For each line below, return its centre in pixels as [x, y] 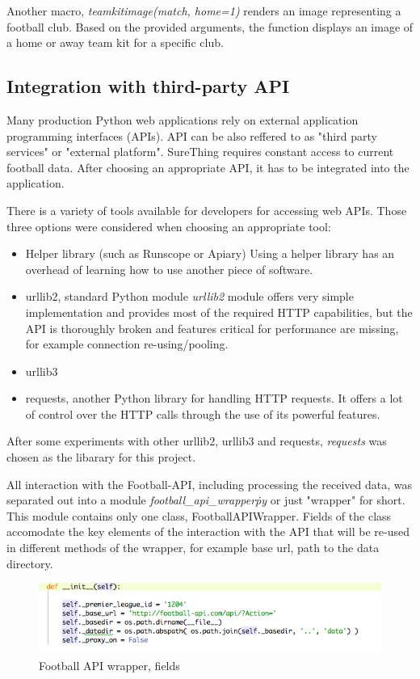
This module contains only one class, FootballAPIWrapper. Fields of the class [199, 515]
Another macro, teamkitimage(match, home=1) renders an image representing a [204, 11]
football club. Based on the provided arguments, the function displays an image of [210, 26]
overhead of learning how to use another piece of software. [169, 269]
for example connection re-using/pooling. [127, 344]
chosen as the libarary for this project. [101, 457]
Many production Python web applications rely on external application [183, 119]
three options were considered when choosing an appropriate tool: [169, 226]
